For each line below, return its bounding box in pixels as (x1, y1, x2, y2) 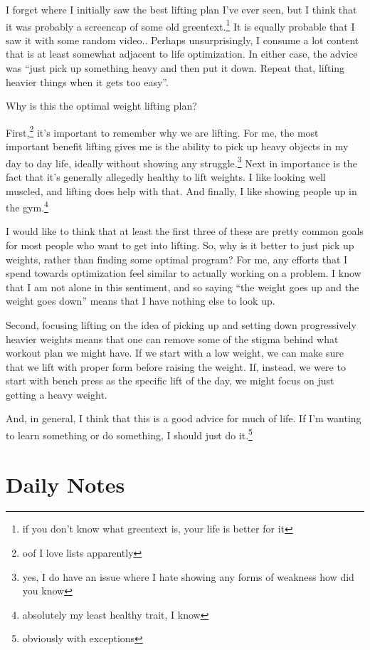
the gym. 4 (6, 198, 48, 214)
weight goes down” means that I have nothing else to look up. (6, 293, 275, 308)
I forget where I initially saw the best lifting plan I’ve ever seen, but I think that (6, 2, 357, 16)
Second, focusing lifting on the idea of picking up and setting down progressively (6, 317, 356, 332)
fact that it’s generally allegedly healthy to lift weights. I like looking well (6, 169, 326, 184)
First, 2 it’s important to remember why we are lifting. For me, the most (6, 122, 319, 140)
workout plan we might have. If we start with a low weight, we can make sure (6, 345, 344, 360)
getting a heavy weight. (6, 387, 107, 402)
